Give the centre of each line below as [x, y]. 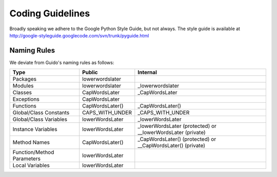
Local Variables [31, 165]
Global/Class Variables [40, 119]
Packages [25, 79]
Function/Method [33, 152]
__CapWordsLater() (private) [171, 146]
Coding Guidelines [50, 13]
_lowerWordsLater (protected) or [177, 126]
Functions [25, 106]
